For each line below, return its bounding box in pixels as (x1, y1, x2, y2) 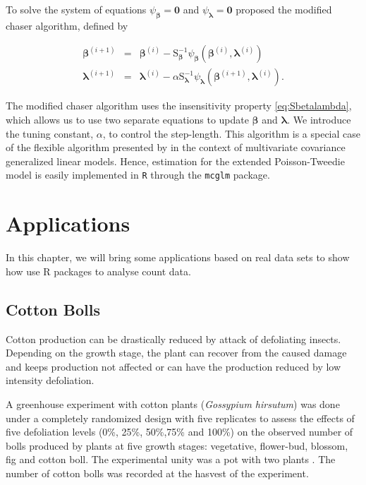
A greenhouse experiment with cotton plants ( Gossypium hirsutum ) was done (6, 396, 340, 411)
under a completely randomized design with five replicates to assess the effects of (6, 410, 355, 425)
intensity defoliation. (6, 373, 94, 388)
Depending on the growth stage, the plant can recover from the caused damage (6, 345, 347, 360)
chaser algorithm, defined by (6, 18, 128, 32)
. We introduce (287, 112, 351, 127)
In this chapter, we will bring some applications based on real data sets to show (6, 250, 350, 265)
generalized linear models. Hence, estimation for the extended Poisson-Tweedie (6, 153, 345, 168)
